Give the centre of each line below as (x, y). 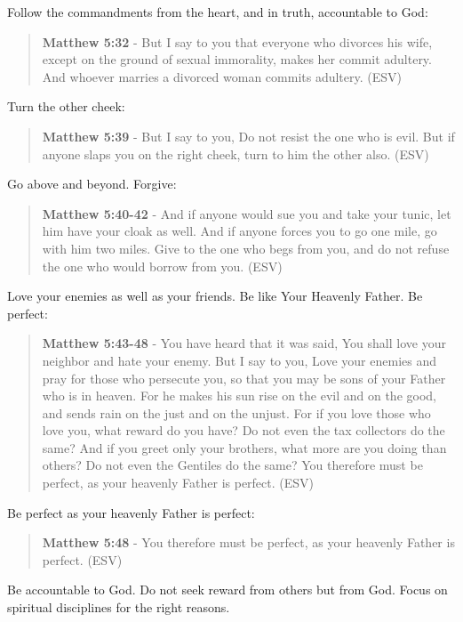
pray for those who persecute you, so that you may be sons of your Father (244, 378)
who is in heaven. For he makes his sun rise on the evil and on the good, (239, 396)
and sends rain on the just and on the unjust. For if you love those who (236, 412)
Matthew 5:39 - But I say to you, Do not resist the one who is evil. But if (248, 136)
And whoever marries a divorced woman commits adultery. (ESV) (222, 76)
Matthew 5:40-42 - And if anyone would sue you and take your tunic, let (247, 213)
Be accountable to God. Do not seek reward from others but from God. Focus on (228, 590)
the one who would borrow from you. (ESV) (162, 266)
